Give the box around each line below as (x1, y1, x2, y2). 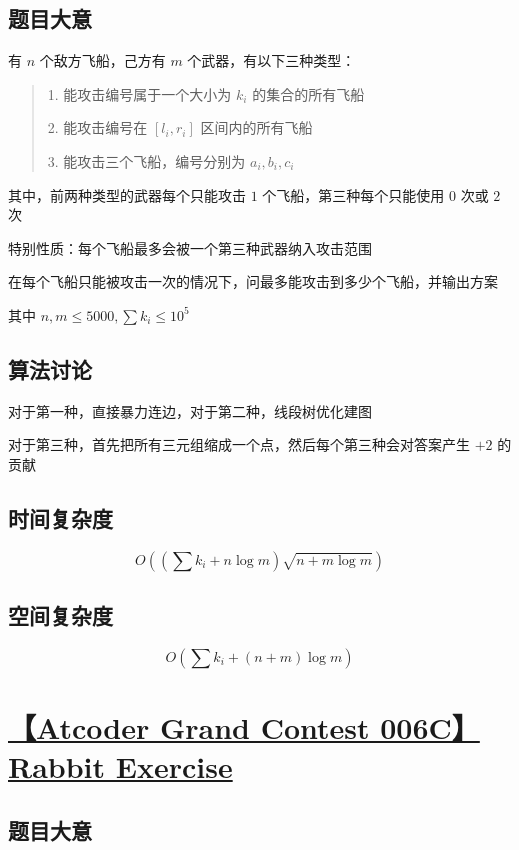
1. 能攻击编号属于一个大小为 (47, 83, 232, 104)
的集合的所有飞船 (252, 83, 365, 104)
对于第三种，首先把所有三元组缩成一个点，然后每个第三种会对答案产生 (8, 434, 470, 455)
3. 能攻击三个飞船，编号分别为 (47, 150, 246, 171)
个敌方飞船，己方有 (39, 50, 166, 71)
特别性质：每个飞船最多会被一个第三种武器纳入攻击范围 (8, 237, 372, 258)
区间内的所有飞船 (200, 117, 313, 138)
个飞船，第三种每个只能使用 (262, 184, 445, 205)
